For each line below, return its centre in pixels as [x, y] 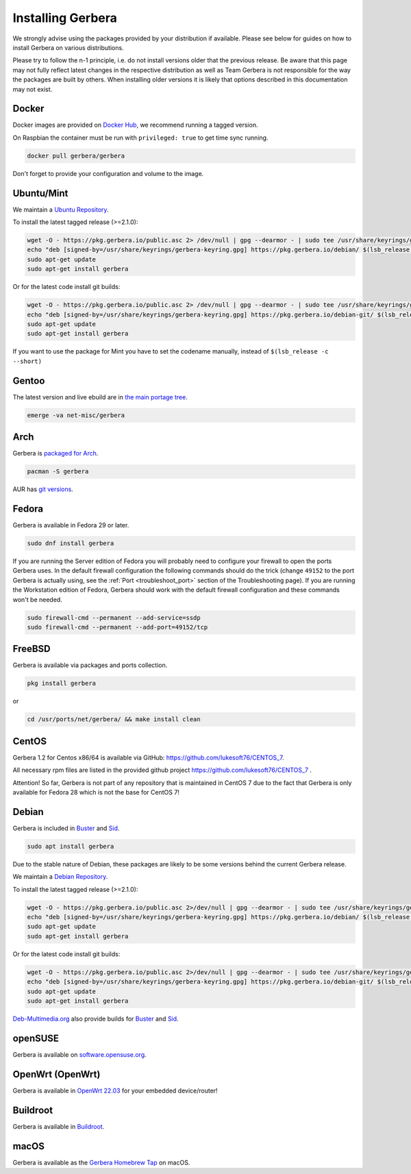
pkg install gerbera [61, 684]
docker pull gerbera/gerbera [76, 155]
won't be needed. [38, 599]
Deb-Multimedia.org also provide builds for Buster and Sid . [96, 1019]
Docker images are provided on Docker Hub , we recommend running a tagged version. [135, 125]
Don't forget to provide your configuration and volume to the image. [108, 173]
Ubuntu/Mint [40, 193]
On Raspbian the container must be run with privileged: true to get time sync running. [140, 138]
